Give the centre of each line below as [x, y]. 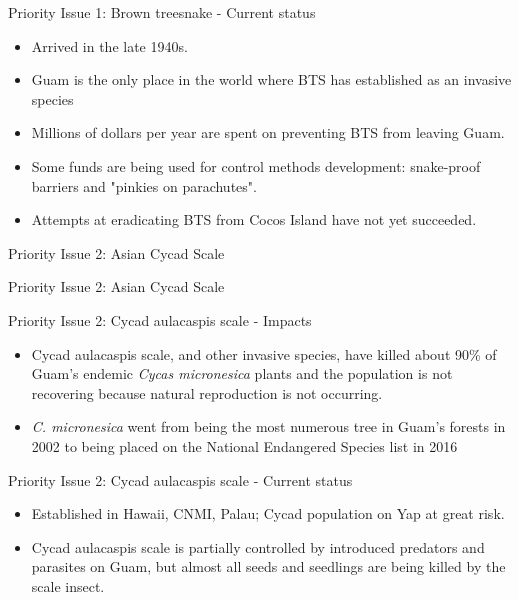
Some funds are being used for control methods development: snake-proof [256, 165]
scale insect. [68, 585]
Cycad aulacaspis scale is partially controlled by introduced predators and [258, 546]
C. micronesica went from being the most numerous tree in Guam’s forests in [268, 426]
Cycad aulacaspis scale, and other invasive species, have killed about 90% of [264, 353]
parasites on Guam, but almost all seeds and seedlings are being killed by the [268, 566]
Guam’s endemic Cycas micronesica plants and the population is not [242, 373]
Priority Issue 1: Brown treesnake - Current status [162, 12]
